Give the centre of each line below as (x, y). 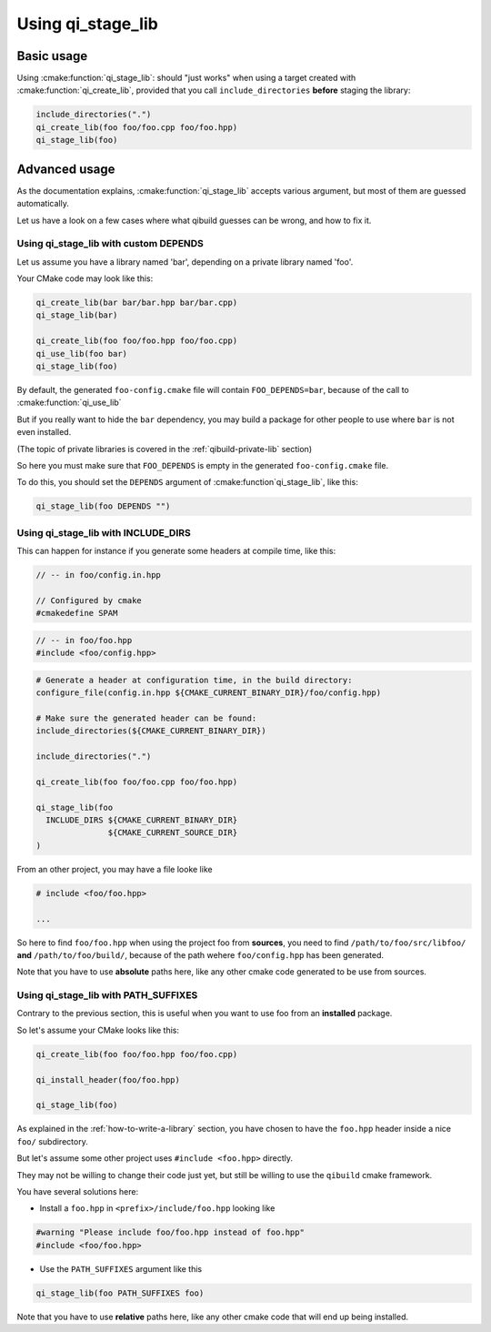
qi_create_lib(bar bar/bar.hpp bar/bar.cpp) (137, 303)
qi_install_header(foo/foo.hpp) (108, 1080)
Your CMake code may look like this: (85, 278)
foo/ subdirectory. (52, 1141)
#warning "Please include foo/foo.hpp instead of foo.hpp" (170, 1232)
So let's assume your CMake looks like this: (98, 1030)
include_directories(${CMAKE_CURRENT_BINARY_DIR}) (151, 731)
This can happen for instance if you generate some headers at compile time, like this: (176, 551)
